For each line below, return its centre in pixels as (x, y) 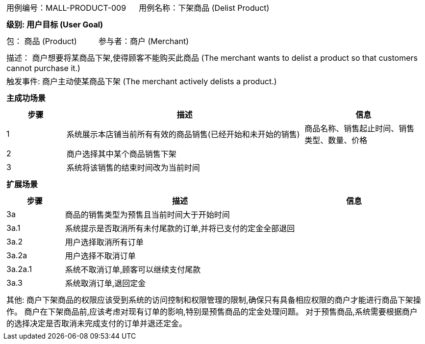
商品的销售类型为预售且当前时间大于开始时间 (147, 215)
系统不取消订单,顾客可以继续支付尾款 (133, 270)
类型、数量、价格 (336, 140)
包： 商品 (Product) (42, 41)
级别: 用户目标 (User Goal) (55, 25)
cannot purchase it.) (43, 68)
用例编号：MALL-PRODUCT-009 (66, 8)
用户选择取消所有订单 (104, 242)
